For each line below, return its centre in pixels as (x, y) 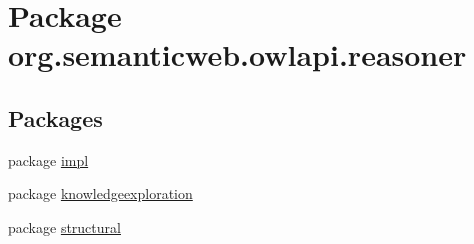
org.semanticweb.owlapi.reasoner (237, 54)
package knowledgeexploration (100, 193)
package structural (64, 226)
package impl (48, 159)
